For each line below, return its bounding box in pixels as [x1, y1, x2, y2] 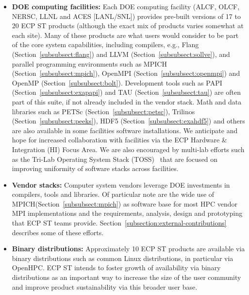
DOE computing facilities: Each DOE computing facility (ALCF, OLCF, [12, 1, 240, 11]
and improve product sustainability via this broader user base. [12, 281, 198, 292]
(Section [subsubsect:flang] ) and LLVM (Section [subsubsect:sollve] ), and [12, 49, 230, 59]
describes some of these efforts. [12, 227, 104, 237]
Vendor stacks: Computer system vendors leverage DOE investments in [12, 179, 230, 190]
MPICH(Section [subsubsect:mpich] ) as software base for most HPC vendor [12, 198, 238, 208]
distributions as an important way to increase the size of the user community [12, 272, 241, 282]
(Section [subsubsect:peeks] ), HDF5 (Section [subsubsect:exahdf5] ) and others [12, 116, 245, 126]
